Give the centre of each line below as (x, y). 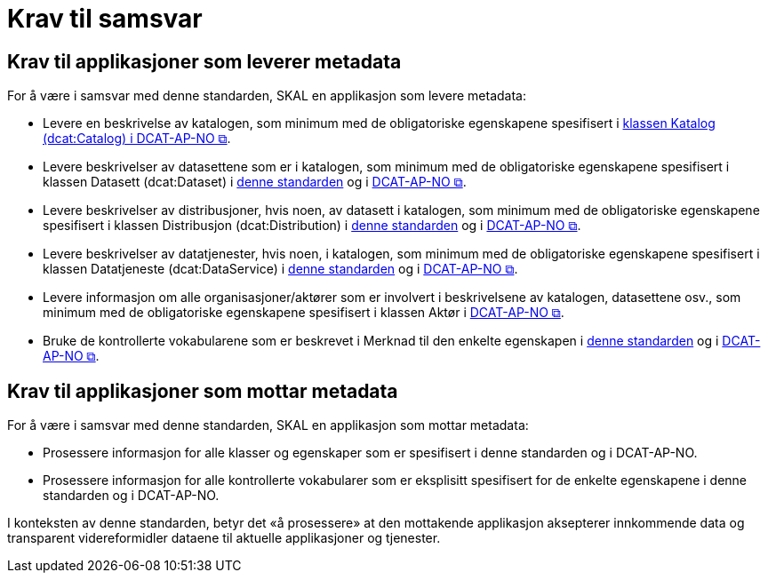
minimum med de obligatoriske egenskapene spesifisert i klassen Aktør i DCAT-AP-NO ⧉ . (304, 313)
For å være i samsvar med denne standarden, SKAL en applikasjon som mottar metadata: (268, 425)
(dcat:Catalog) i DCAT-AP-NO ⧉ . (137, 139)
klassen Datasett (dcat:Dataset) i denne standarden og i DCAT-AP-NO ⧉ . (255, 182)
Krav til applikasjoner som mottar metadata (203, 391)
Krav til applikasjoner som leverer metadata (204, 61)
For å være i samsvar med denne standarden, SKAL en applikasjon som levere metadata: (267, 96)
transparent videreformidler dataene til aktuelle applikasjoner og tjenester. (224, 538)
